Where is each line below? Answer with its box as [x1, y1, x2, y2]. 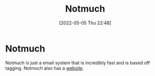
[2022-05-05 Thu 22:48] [59, 20, 111, 26]
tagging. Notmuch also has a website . [5, 65, 84, 71]
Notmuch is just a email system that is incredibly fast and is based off [5, 59, 150, 66]
